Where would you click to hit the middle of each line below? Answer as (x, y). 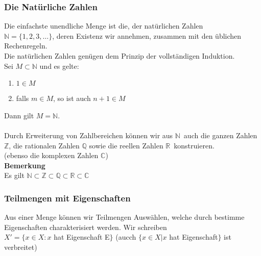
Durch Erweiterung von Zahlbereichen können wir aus (89, 135)
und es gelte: (59, 66)
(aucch (126, 237)
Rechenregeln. (26, 46)
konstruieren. (194, 145)
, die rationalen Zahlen (44, 145)
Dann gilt (19, 115)
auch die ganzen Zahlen (220, 135)
